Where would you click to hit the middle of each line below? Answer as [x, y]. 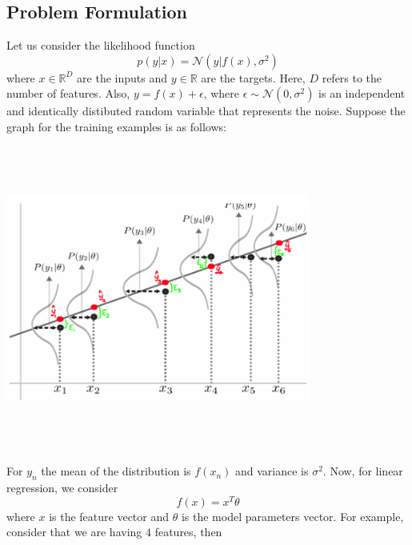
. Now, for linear [363, 471]
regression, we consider [62, 487]
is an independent [362, 93]
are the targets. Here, [253, 77]
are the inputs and [122, 77]
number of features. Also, [68, 93]
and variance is [272, 471]
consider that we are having [74, 532]
